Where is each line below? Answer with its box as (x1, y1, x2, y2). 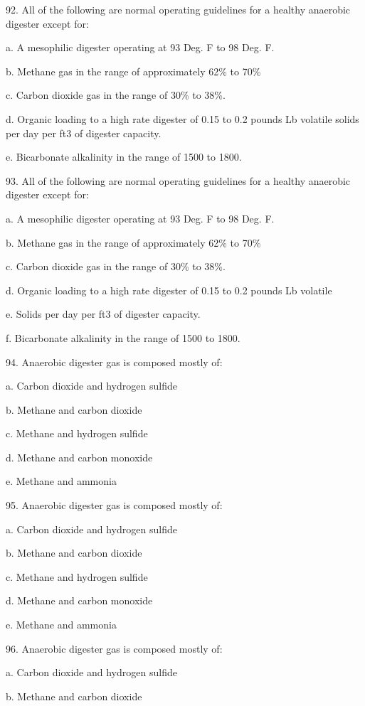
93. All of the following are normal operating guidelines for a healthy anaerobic (6, 173, 351, 188)
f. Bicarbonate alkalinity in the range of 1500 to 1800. (6, 330, 240, 345)
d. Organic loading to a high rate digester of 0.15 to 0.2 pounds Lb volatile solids (6, 111, 359, 126)
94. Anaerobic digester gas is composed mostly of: (6, 354, 223, 369)
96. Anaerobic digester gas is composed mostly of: (6, 641, 223, 656)
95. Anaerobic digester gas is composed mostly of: (6, 498, 223, 513)
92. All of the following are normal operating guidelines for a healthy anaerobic (6, 2, 351, 16)
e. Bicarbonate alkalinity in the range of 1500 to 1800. (6, 149, 242, 164)
